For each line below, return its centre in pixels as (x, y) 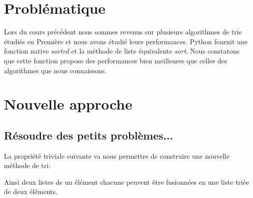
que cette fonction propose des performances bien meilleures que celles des (116, 60)
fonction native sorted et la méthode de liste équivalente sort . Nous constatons (122, 51)
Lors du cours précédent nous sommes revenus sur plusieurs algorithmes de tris (123, 32)
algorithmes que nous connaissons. (56, 70)
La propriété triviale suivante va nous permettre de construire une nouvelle (117, 156)
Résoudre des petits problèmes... (89, 135)
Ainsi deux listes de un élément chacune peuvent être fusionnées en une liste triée (126, 182)
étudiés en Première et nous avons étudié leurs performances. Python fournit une (126, 41)
